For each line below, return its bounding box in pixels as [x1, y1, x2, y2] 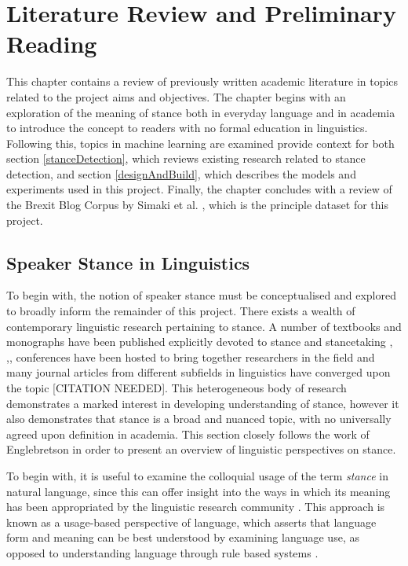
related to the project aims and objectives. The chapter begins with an [6, 88, 346, 105]
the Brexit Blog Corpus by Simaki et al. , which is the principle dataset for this [6, 197, 388, 213]
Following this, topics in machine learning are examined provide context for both [6, 134, 395, 151]
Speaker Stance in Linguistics [6, 250, 250, 274]
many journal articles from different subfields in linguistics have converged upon [6, 364, 391, 380]
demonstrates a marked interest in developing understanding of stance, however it [6, 395, 399, 411]
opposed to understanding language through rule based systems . [6, 544, 319, 560]
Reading [6, 28, 97, 60]
